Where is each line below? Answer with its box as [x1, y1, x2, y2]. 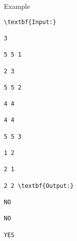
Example [4, 1, 30, 11]
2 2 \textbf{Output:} [4, 182, 74, 189]
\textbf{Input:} [4, 18, 57, 26]
